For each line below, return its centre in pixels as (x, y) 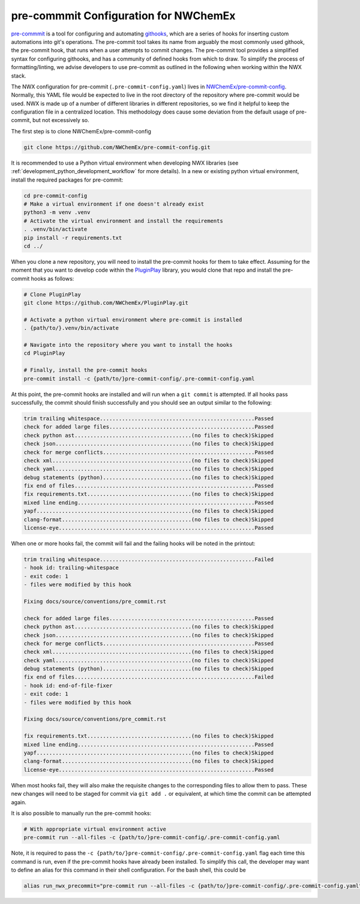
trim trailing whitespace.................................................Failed (149, 559)
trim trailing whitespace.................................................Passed (149, 418)
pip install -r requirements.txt (73, 238)
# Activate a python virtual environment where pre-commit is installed (133, 319)
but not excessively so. (61, 120)
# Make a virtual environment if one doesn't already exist (114, 204)
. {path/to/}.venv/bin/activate (71, 328)
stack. (19, 76)
